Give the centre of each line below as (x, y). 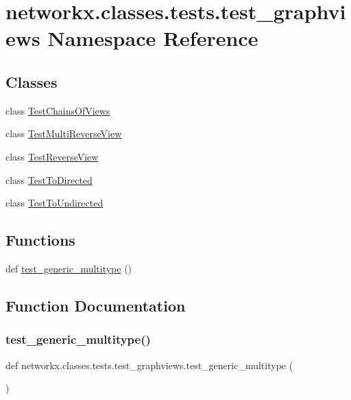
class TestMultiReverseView (64, 133)
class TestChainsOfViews (58, 110)
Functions (40, 240)
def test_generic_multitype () (69, 268)
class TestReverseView (52, 156)
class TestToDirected (49, 179)
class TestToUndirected (55, 203)
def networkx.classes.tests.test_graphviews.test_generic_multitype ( (149, 365)
